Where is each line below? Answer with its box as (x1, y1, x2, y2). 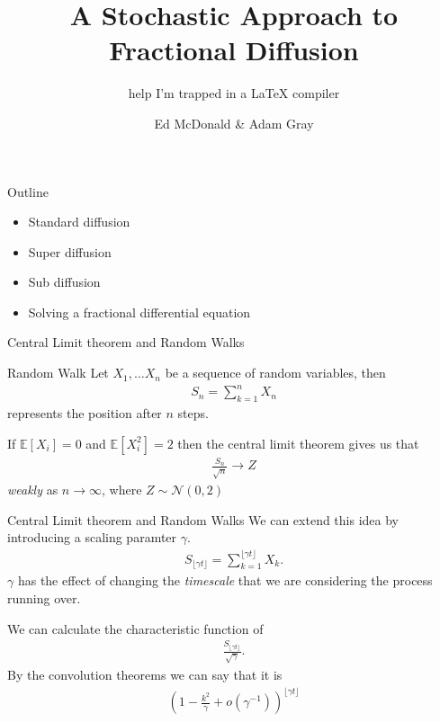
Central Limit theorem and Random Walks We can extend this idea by (7, 510, 400, 529)
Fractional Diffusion (109, 31, 359, 68)
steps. (177, 403, 209, 422)
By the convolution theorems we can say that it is (7, 665, 283, 684)
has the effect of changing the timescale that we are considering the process (17, 571, 433, 590)
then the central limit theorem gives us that (177, 433, 419, 452)
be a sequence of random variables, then (165, 363, 386, 382)
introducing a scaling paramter (7, 528, 177, 547)
